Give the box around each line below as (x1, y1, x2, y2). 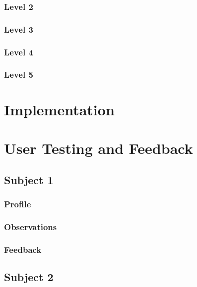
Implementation (4, 99, 115, 119)
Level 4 (4, 46, 33, 58)
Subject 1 (4, 172, 54, 187)
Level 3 (4, 23, 33, 35)
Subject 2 (4, 269, 54, 284)
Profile (4, 197, 31, 210)
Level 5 (4, 68, 33, 81)
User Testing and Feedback (4, 138, 193, 158)
